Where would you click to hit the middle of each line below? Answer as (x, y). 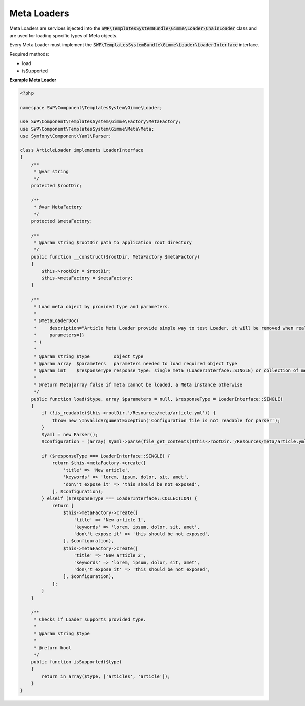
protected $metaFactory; (62, 221)
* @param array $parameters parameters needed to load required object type (135, 363)
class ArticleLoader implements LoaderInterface (82, 150)
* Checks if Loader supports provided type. (90, 619)
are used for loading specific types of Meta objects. (64, 35)
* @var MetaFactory (58, 207)
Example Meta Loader (33, 80)
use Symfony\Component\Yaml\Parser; (66, 136)
